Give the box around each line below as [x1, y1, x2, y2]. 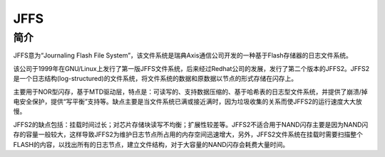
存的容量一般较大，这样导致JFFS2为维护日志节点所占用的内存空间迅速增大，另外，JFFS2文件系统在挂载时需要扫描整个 [13, 130, 364, 139]
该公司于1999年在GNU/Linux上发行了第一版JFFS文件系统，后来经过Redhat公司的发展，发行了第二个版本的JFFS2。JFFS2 [13, 64, 370, 72]
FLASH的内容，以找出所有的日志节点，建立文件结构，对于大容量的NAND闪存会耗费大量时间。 [13, 140, 289, 148]
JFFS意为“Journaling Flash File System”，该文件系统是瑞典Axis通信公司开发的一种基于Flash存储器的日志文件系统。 [13, 51, 353, 60]
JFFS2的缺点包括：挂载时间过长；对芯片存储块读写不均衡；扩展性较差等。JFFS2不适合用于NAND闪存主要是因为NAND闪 [13, 120, 369, 129]
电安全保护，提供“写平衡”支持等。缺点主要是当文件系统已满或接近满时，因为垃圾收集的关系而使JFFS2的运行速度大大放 [13, 97, 363, 106]
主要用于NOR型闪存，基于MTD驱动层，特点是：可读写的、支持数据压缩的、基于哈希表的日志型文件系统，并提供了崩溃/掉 [13, 87, 369, 96]
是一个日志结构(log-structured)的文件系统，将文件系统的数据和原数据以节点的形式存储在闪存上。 [13, 75, 298, 83]
